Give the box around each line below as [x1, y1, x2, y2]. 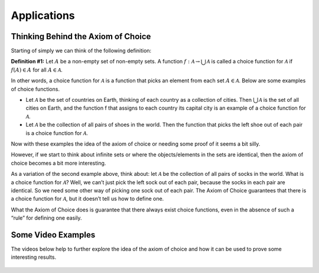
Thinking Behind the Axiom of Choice [11, 31, 151, 41]
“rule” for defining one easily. [11, 214, 82, 221]
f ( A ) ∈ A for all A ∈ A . [11, 66, 63, 73]
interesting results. [11, 253, 56, 261]
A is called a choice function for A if [206, 58, 293, 65]
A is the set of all [259, 97, 300, 104]
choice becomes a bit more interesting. [11, 159, 106, 166]
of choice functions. [11, 85, 60, 92]
